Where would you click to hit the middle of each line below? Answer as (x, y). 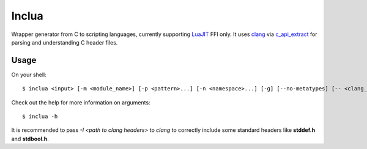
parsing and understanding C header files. (65, 42)
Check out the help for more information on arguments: (81, 102)
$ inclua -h (40, 117)
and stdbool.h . (30, 139)
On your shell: (29, 74)
